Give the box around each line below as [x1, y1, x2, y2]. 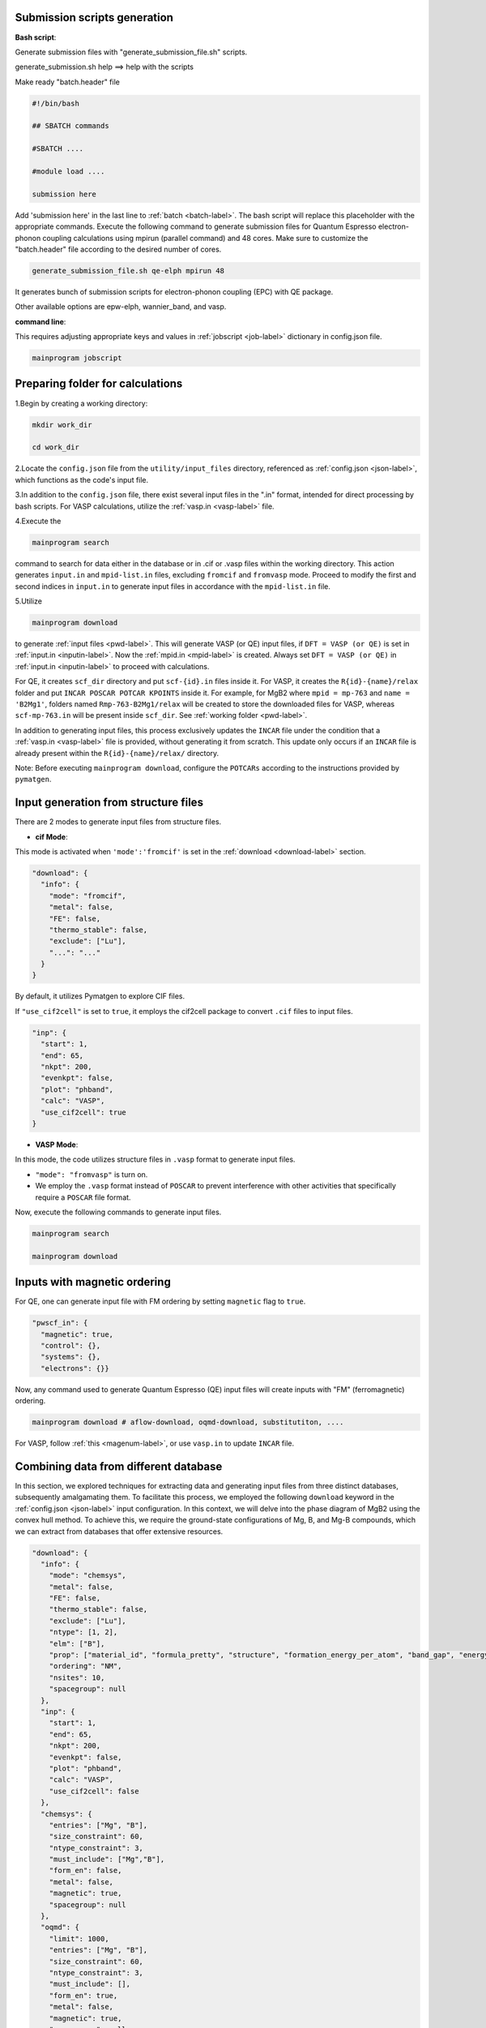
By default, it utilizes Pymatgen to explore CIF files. [15, 991, 185, 1001]
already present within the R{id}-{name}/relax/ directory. [15, 748, 220, 758]
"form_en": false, [49, 1866, 122, 1875]
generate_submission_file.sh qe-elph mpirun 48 [32, 266, 224, 275]
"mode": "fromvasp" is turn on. [35, 1169, 148, 1179]
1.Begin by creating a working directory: [15, 398, 148, 408]
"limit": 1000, [49, 1934, 109, 1943]
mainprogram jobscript [32, 354, 122, 363]
